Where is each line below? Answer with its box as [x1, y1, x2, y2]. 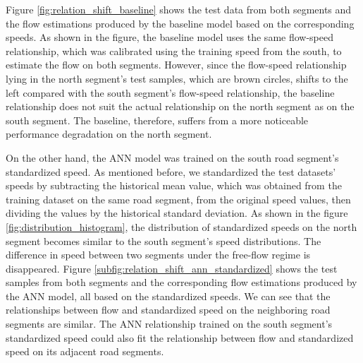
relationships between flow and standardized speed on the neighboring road [6, 302, 331, 317]
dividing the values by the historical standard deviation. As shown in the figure [6, 206, 348, 220]
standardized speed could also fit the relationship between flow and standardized [6, 330, 354, 345]
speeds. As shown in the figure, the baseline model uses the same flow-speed [6, 30, 333, 44]
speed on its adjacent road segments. [6, 344, 164, 359]
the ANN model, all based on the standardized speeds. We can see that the [6, 288, 331, 303]
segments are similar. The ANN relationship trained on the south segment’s [6, 316, 333, 331]
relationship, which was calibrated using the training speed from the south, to [6, 43, 342, 58]
